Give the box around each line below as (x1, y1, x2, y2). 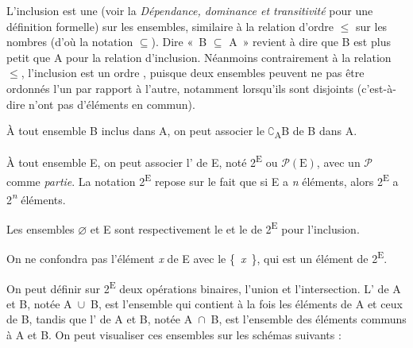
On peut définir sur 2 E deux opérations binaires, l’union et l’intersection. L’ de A (6, 277, 401, 296)
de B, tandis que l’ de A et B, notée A (6, 311, 193, 327)
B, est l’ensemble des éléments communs (210, 311, 407, 327)
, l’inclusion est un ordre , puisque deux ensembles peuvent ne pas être (21, 64, 365, 81)
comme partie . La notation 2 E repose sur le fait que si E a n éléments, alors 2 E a (6, 170, 399, 189)
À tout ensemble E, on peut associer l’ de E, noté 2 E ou (6, 152, 278, 170)
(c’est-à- (357, 79, 396, 96)
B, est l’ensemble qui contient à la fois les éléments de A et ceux (90, 295, 403, 311)
